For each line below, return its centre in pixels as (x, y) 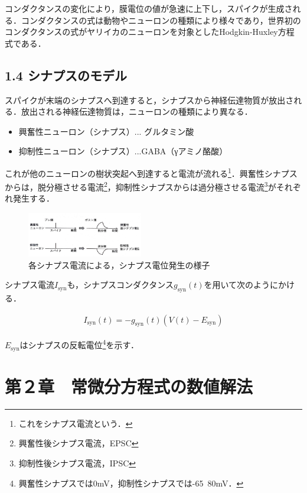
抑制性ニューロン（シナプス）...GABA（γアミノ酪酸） (123, 151)
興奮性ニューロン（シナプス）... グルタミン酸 (106, 131)
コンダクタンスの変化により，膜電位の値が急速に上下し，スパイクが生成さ (149, 8)
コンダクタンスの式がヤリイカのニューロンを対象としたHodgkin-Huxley (141, 32)
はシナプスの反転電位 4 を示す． (79, 344)
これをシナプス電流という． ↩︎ (76, 423)
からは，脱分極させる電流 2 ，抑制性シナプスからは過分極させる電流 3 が (141, 186)
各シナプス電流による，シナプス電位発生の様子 (119, 265)
